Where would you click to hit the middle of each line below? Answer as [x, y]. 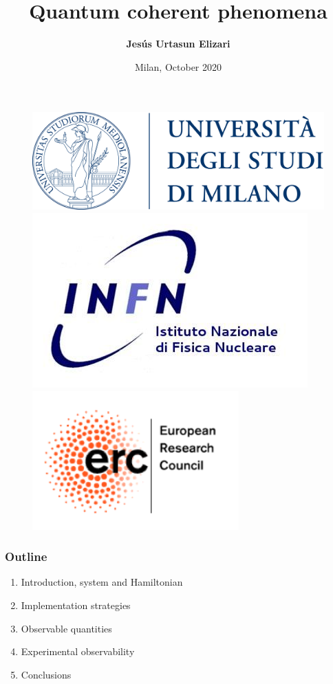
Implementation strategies [76, 605]
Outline [26, 556]
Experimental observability [78, 651]
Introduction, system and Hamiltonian [102, 582]
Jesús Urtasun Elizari [178, 44]
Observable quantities [66, 628]
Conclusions [46, 674]
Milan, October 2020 [178, 66]
